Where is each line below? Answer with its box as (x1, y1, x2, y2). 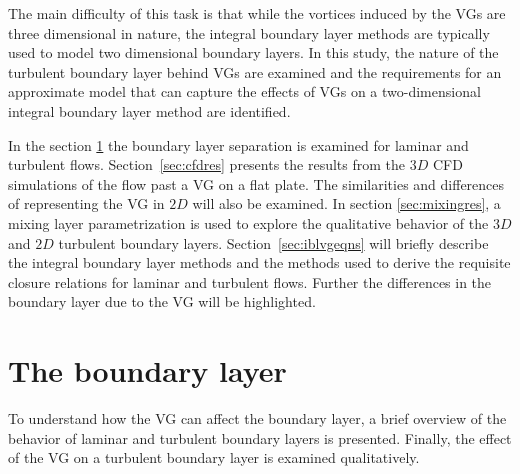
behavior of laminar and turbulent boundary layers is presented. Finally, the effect (8, 427, 512, 448)
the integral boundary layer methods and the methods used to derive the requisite (8, 252, 511, 273)
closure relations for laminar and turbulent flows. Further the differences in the (8, 271, 492, 292)
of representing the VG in (8, 193, 165, 214)
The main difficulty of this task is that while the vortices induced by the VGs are (8, 3, 506, 23)
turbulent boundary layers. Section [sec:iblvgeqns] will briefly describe (58, 232, 489, 253)
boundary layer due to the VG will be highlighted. (8, 291, 316, 312)
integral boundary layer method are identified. (8, 100, 291, 121)
